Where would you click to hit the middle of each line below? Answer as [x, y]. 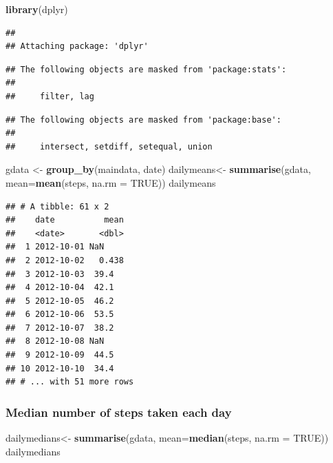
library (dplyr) [37, 9]
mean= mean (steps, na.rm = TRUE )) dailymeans [111, 182]
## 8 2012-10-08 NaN [55, 341]
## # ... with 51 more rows [70, 382]
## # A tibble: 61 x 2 [57, 206]
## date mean [65, 220]
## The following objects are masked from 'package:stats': [146, 69]
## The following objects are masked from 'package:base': [143, 120]
